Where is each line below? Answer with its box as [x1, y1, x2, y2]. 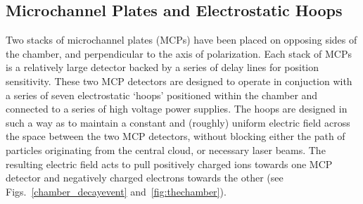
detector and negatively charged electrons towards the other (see [6, 170, 284, 185]
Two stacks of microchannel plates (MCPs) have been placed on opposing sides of [6, 32, 357, 47]
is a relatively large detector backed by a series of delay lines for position [6, 60, 319, 75]
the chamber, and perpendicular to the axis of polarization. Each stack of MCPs [6, 46, 352, 60]
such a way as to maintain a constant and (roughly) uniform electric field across [6, 115, 350, 129]
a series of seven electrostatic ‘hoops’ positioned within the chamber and [6, 87, 318, 102]
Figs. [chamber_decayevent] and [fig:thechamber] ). [6, 184, 227, 198]
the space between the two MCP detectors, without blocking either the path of [6, 129, 345, 144]
